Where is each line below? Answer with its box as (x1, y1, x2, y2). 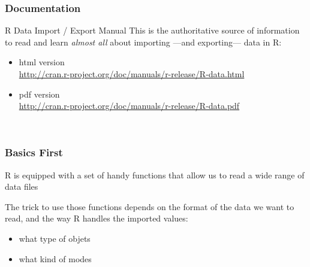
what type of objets (19, 232, 91, 244)
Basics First (5, 145, 63, 160)
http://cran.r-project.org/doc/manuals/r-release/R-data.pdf (19, 99, 240, 112)
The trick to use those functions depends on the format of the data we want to (5, 200, 294, 213)
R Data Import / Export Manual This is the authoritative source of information (5, 24, 300, 37)
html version (19, 56, 65, 68)
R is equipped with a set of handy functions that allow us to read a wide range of (5, 168, 305, 181)
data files (5, 180, 38, 193)
